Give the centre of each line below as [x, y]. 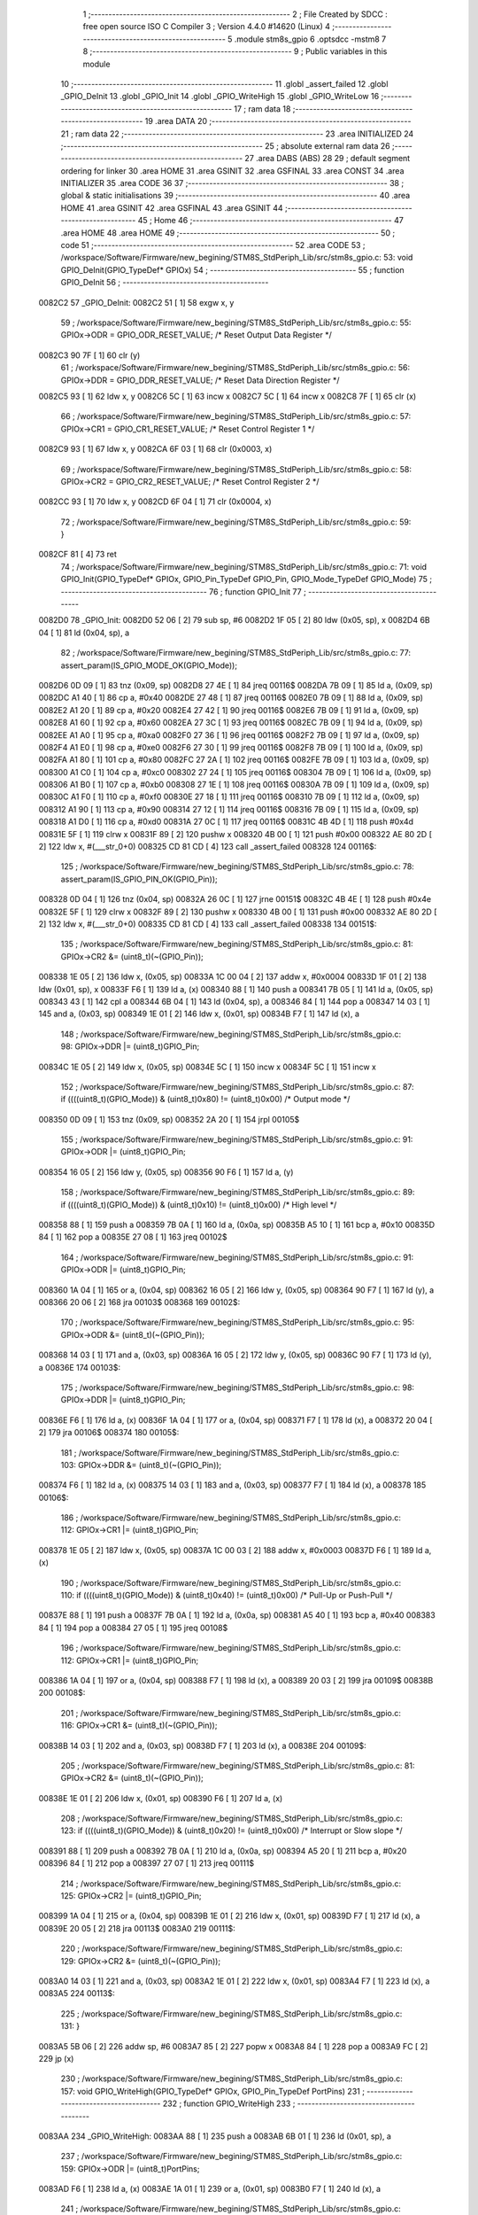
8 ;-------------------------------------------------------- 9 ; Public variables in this [235, 51]
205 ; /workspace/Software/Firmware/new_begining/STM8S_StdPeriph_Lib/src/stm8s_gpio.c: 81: [238, 1765]
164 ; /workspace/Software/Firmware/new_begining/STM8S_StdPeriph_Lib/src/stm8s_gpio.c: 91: [237, 1257]
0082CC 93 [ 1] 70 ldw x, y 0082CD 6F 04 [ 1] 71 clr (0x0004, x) [155, 501]
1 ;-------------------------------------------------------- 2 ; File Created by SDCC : [235, 14]
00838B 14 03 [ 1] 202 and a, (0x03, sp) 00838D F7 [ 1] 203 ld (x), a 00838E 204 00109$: [202, 1745]
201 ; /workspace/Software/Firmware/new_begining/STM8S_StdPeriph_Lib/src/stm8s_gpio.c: [231, 1713]
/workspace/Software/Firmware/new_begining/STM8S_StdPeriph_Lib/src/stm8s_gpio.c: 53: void [237, 258]
